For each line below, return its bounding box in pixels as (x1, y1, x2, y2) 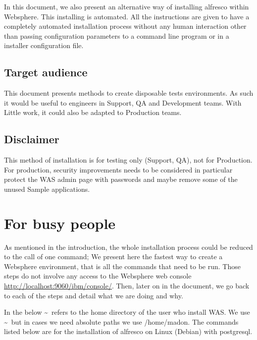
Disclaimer (4, 131, 59, 147)
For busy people (4, 213, 116, 233)
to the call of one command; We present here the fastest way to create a (4, 251, 223, 262)
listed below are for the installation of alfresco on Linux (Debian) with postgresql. (4, 326, 253, 337)
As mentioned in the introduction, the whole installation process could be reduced (4, 241, 253, 252)
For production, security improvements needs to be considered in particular (4, 164, 233, 174)
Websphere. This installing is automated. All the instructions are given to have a (4, 11, 250, 21)
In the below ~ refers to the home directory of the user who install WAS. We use (4, 307, 250, 317)
